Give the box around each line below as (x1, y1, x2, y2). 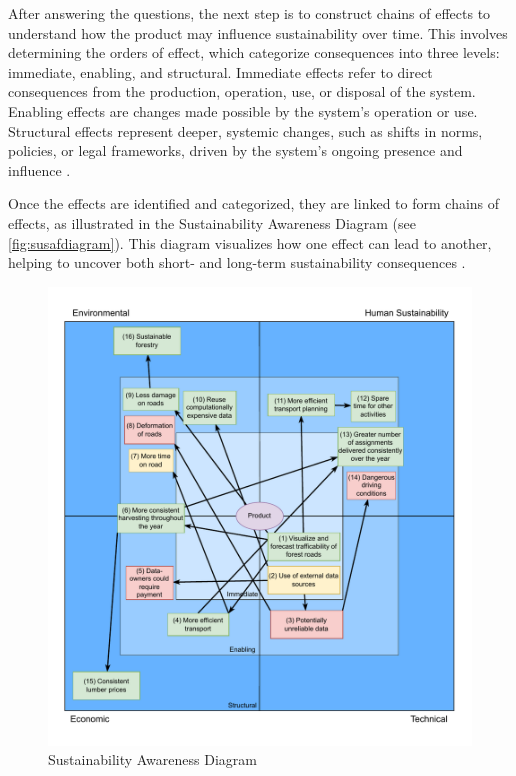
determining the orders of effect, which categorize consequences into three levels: (8, 42, 500, 63)
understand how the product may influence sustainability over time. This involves (8, 22, 508, 43)
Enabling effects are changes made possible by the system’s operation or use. (8, 100, 478, 121)
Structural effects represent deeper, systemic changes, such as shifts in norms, (8, 120, 483, 141)
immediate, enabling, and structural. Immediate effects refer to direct (8, 61, 433, 82)
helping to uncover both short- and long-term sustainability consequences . (8, 252, 466, 273)
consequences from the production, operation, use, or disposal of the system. (8, 81, 476, 102)
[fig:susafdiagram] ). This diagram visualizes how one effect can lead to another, (8, 232, 492, 253)
